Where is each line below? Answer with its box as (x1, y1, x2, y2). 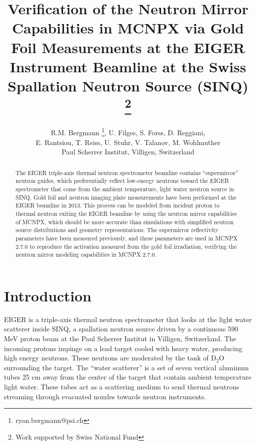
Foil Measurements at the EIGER (11, 37, 245, 57)
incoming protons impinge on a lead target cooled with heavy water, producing (4, 343, 243, 353)
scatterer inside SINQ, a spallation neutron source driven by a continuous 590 (4, 324, 238, 334)
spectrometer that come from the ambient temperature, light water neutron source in (15, 184, 234, 193)
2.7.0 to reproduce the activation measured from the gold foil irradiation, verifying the (15, 242, 237, 250)
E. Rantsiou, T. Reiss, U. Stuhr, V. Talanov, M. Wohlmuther (35, 137, 221, 147)
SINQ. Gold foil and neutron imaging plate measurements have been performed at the (15, 193, 237, 201)
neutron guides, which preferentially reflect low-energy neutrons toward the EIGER (15, 177, 229, 185)
